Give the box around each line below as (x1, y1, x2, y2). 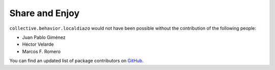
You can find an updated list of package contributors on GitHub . (9, 58, 144, 64)
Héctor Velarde (22, 41, 54, 47)
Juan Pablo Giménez (22, 34, 66, 40)
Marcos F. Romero (22, 48, 61, 54)
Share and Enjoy (9, 8, 80, 19)
